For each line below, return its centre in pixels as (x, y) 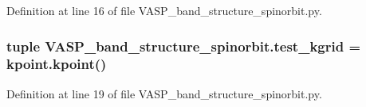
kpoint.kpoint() (57, 64)
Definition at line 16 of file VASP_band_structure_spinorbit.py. (164, 10)
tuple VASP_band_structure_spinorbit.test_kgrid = (184, 46)
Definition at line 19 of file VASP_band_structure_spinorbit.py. (164, 93)
